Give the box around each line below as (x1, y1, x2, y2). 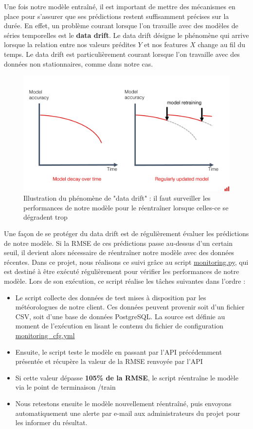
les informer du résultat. (15, 417, 88, 428)
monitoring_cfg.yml (15, 330, 75, 340)
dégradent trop (23, 212, 68, 222)
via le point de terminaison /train (15, 382, 116, 392)
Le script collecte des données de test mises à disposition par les (15, 292, 206, 302)
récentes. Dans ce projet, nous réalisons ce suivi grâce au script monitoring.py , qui (4, 257, 249, 267)
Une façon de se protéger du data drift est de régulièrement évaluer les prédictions (4, 228, 249, 239)
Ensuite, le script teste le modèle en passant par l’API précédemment (15, 346, 222, 357)
